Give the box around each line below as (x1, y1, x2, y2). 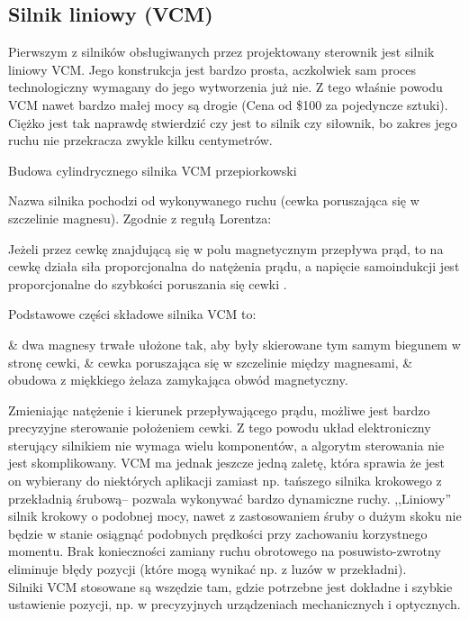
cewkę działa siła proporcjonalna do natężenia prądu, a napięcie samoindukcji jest (8, 257, 460, 276)
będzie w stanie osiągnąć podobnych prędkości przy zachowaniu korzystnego (8, 523, 428, 542)
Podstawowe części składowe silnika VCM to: (8, 305, 257, 323)
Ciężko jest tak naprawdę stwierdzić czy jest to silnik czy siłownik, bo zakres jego (8, 113, 457, 132)
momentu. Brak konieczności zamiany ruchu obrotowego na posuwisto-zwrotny (8, 542, 441, 560)
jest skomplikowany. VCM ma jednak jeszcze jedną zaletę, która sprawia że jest (8, 453, 445, 472)
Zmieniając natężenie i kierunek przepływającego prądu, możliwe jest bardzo (8, 400, 430, 419)
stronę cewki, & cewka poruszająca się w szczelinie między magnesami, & (8, 352, 413, 371)
